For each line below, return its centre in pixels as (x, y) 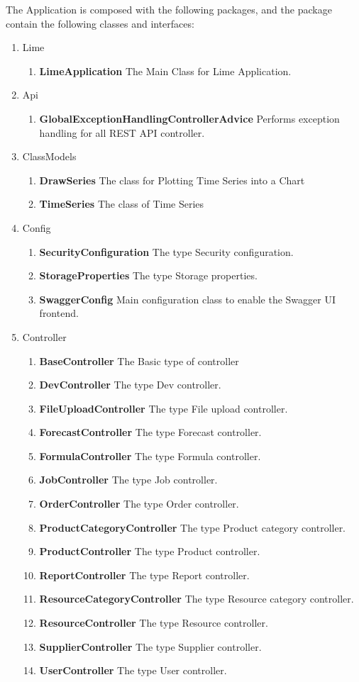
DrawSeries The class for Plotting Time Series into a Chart (172, 180)
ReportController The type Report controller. (144, 575)
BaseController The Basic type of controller (139, 360)
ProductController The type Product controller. (150, 551)
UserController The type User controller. (133, 670)
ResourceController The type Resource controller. (154, 623)
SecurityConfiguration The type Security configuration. (166, 251)
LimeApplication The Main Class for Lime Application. (165, 71)
